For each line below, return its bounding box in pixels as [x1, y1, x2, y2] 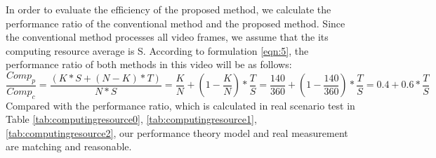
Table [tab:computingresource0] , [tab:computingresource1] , [6, 112, 257, 126]
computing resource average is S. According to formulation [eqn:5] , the [6, 43, 309, 58]
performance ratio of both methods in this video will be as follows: [6, 57, 292, 72]
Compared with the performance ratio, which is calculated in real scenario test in [6, 98, 355, 112]
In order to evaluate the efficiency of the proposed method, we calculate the [6, 2, 331, 16]
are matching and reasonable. [6, 139, 132, 154]
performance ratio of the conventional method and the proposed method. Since [6, 15, 345, 30]
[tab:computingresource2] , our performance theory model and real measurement [6, 125, 348, 140]
